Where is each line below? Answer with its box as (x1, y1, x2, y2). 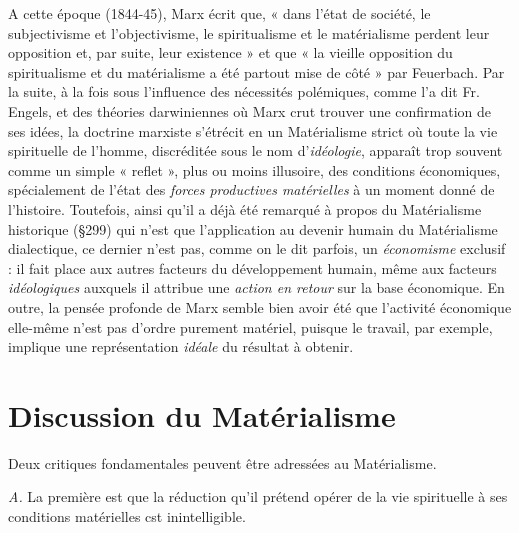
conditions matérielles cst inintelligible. (8, 506, 246, 526)
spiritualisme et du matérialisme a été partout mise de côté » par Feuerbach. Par (8, 61, 505, 82)
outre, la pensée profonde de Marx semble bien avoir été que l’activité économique (8, 296, 512, 317)
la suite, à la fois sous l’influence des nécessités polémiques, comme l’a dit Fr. (8, 81, 480, 102)
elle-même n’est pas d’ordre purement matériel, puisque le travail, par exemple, (8, 316, 493, 337)
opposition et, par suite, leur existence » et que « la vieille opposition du (8, 42, 453, 63)
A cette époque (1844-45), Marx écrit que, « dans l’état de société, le (8, 3, 431, 23)
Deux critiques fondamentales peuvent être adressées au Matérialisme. (8, 452, 437, 473)
